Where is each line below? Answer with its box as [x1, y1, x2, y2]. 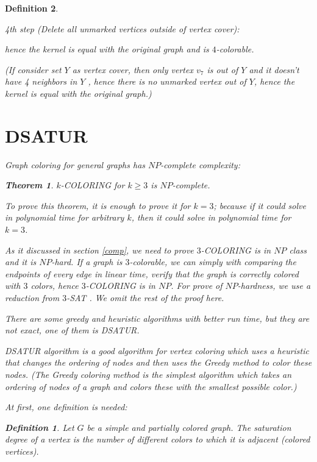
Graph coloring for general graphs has [5, 158, 146, 171]
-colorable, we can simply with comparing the [129, 255, 296, 268]
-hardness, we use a [237, 279, 311, 292]
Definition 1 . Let [5, 421, 74, 433]
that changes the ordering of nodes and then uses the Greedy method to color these [5, 356, 312, 369]
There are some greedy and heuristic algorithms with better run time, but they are [5, 311, 310, 324]
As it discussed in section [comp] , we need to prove [5, 243, 194, 256]
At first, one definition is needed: [5, 400, 127, 413]
